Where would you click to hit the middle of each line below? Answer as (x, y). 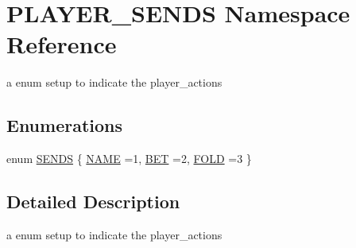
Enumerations (65, 125)
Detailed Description (93, 201)
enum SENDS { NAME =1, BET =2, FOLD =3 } (129, 159)
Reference (62, 44)
